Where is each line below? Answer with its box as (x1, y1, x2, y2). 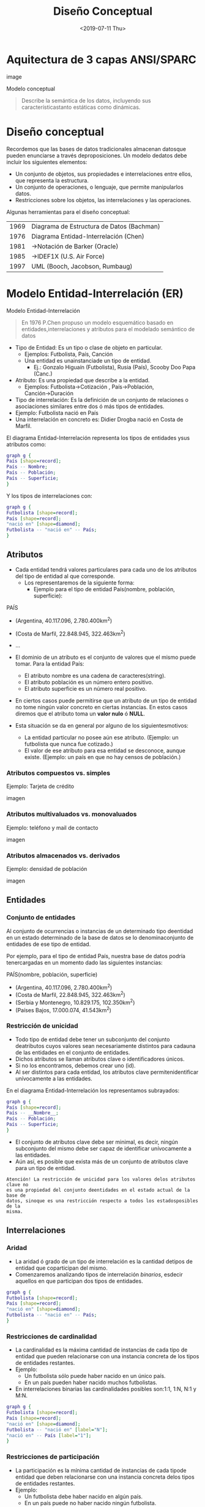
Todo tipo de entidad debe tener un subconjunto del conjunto (15, 1036, 170, 1043)
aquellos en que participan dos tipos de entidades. (15, 1277, 143, 1285)
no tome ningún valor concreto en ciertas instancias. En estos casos (15, 704, 188, 711)
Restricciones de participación (6, 1452, 100, 1461)
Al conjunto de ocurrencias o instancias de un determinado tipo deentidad (6, 927, 193, 935)
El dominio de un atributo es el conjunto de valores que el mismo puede (15, 653, 196, 661)
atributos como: (6, 441, 47, 448)
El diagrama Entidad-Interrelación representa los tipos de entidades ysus (6, 434, 190, 441)
